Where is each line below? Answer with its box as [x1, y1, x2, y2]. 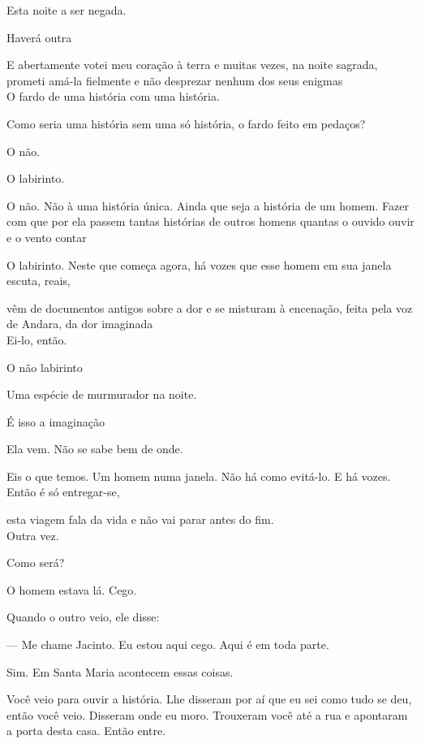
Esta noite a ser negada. [6, 2, 127, 18]
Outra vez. [6, 526, 59, 543]
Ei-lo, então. [6, 331, 67, 348]
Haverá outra [6, 28, 72, 45]
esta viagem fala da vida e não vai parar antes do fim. [6, 511, 274, 528]
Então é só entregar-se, [6, 483, 120, 500]
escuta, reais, [6, 272, 71, 289]
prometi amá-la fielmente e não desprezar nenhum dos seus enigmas [6, 71, 343, 89]
